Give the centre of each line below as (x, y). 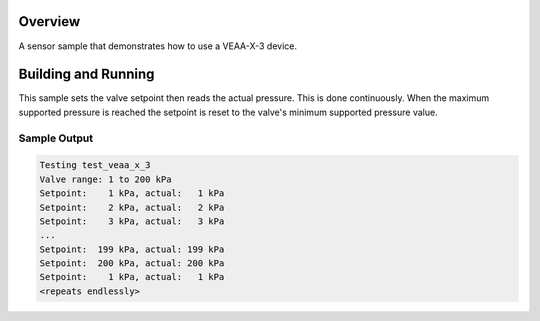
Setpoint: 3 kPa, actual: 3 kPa (132, 221)
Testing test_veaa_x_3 (95, 165)
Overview (49, 21)
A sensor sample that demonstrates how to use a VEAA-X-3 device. (158, 46)
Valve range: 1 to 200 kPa (105, 179)
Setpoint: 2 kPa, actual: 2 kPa (132, 207)
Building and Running (86, 74)
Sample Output (56, 138)
